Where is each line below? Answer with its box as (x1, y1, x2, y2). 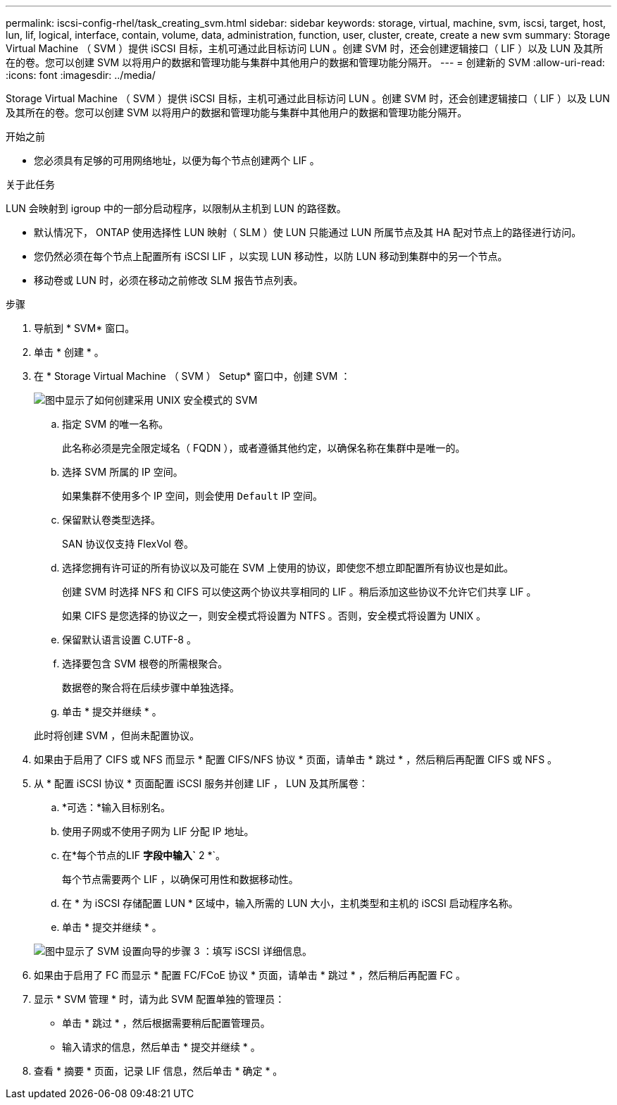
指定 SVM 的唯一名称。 (62, 418, 169, 430)
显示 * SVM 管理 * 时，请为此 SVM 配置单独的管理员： (34, 993, 285, 1005)
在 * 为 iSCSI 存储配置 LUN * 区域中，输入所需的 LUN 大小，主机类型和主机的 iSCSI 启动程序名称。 (62, 897, 518, 909)
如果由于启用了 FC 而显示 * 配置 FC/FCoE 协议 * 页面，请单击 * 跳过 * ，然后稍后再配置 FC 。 (34, 969, 466, 981)
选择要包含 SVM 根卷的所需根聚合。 (62, 658, 228, 669)
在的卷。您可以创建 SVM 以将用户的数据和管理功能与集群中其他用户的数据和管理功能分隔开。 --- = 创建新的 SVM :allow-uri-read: (6, 56, 605, 68)
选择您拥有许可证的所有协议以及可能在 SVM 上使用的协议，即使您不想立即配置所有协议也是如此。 (62, 562, 514, 574)
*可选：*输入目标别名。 (62, 801, 171, 813)
